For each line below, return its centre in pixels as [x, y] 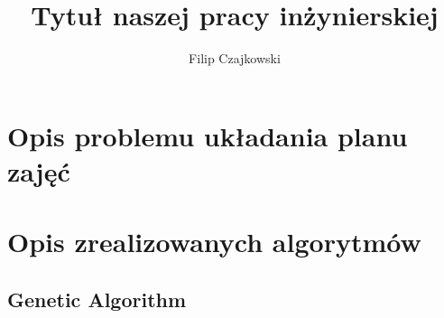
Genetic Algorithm [97, 299]
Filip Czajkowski [235, 58]
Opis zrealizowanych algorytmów [214, 242]
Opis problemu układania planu [208, 135]
